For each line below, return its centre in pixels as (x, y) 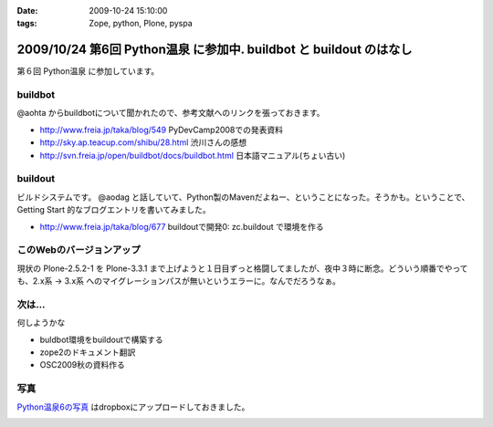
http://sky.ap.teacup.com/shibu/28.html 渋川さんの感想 (143, 142)
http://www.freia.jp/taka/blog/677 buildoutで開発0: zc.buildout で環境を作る (182, 226)
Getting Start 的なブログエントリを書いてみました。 (114, 210)
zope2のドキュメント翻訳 (88, 352)
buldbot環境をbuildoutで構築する (101, 339)
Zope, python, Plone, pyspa (141, 24)
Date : (27, 10)
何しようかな (41, 323)
